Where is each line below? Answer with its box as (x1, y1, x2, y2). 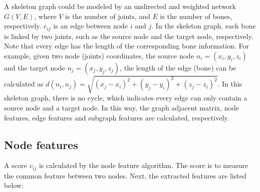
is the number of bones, (160, 10, 232, 21)
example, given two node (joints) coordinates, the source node (4, 50, 194, 60)
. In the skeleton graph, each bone (151, 20, 256, 31)
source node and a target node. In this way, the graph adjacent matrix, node (4, 102, 239, 112)
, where (34, 10, 57, 21)
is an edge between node (53, 20, 128, 31)
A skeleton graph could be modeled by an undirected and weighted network (4, 1, 236, 11)
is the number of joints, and (65, 10, 150, 21)
